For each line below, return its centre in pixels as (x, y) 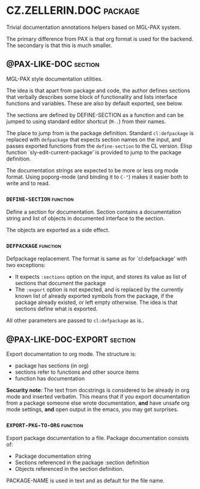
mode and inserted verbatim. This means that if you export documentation (98, 397)
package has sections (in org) (52, 366)
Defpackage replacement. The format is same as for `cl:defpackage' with (97, 259)
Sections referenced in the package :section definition (82, 462)
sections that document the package (60, 283)
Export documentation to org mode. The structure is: (71, 354)
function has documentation (50, 379)
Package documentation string (53, 456)
